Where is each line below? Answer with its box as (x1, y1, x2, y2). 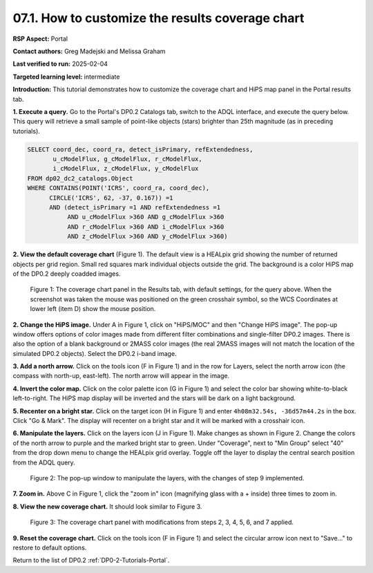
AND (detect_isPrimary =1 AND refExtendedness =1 (49, 204, 221, 211)
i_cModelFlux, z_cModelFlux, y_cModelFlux (52, 165, 199, 173)
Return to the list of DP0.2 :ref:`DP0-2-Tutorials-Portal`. (12, 556, 170, 565)
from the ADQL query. (12, 458, 75, 467)
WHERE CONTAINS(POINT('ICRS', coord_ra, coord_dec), (27, 184, 210, 192)
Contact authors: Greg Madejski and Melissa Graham (12, 47, 166, 55)
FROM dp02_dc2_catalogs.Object (27, 174, 134, 182)
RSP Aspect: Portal (12, 35, 68, 43)
